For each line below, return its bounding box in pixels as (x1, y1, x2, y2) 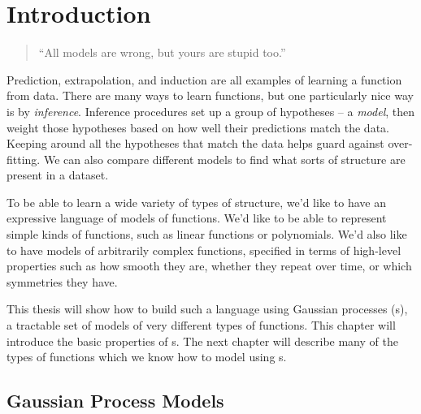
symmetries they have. (7, 273, 118, 290)
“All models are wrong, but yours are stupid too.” (38, 44, 286, 61)
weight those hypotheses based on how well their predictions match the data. (7, 119, 389, 136)
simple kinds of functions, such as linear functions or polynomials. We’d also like (7, 226, 407, 243)
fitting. (7, 150, 41, 167)
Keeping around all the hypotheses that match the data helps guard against (7, 135, 384, 152)
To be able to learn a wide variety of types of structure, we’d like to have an (7, 193, 386, 210)
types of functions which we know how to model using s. (7, 348, 287, 365)
